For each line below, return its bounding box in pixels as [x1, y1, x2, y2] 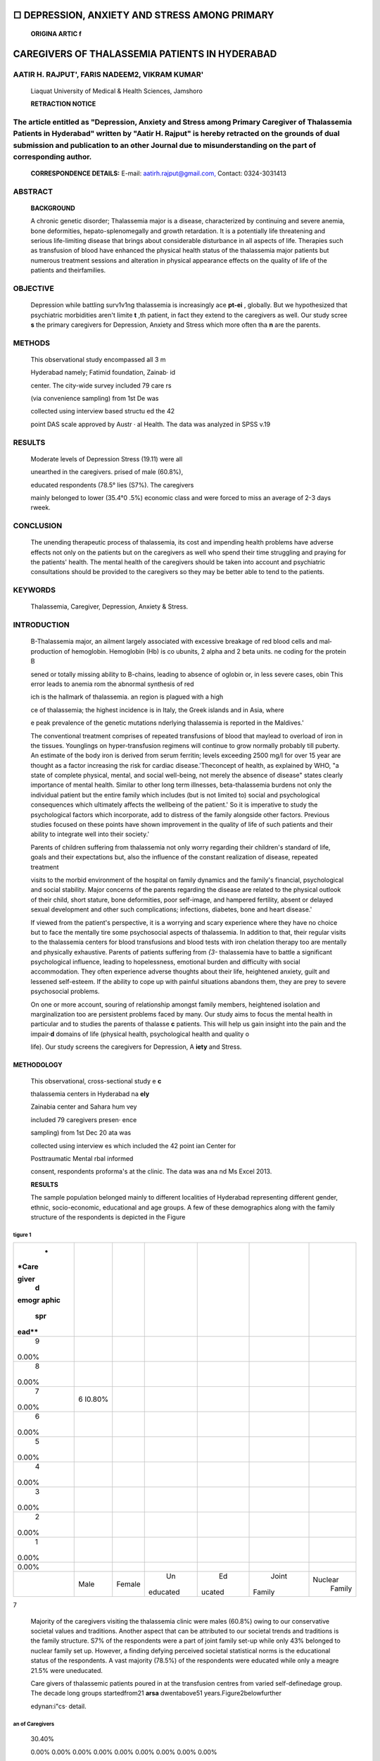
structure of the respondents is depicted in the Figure [30, 1212, 186, 1221]
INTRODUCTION [13, 620, 70, 630]
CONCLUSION [13, 521, 63, 531]
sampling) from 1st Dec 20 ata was [30, 1128, 132, 1137]
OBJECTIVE [13, 283, 54, 293]
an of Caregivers [13, 1720, 55, 1727]
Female [116, 1579, 141, 1589]
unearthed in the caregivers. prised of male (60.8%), [30, 468, 183, 476]
